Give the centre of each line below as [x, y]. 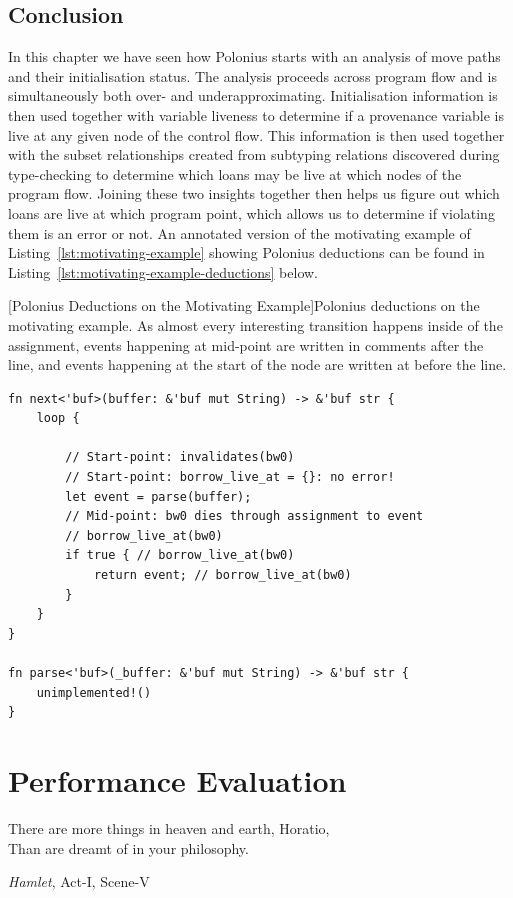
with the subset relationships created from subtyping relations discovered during [254, 154]
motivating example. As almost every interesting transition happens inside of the [255, 324]
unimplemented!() [94, 692]
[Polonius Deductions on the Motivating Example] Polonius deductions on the [244, 305]
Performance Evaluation [177, 779]
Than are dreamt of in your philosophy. [128, 847]
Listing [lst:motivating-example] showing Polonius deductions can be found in [246, 252]
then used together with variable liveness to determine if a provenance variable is [256, 114]
